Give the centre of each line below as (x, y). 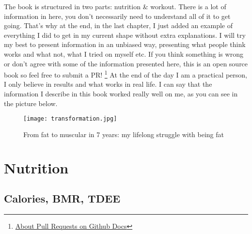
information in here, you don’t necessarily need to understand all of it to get (117, 16)
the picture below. (31, 103)
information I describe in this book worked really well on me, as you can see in (121, 94)
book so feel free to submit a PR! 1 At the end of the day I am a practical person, (126, 74)
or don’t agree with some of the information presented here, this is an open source (126, 63)
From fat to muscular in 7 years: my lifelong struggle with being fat (124, 134)
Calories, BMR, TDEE (62, 198)
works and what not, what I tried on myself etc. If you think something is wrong (124, 54)
